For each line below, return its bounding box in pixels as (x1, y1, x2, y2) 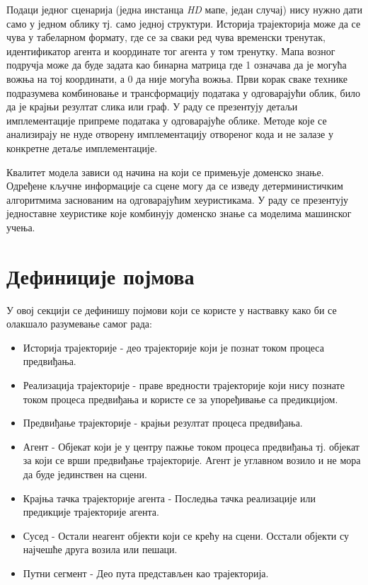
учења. (6, 219, 35, 234)
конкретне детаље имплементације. (6, 140, 158, 155)
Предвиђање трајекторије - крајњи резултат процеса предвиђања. (23, 415, 303, 430)
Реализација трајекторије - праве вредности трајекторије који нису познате (23, 378, 345, 392)
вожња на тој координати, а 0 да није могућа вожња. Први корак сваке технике (6, 71, 347, 86)
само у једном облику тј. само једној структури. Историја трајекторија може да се (6, 16, 361, 30)
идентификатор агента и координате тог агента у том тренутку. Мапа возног (6, 43, 335, 58)
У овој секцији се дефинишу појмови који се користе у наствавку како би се (6, 302, 337, 317)
